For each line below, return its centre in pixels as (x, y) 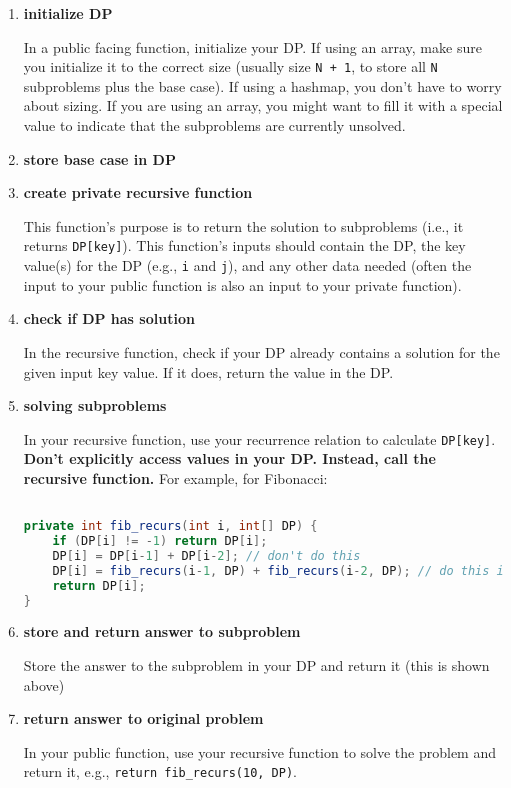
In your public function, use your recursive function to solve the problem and (259, 751)
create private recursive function (138, 192)
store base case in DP (99, 158)
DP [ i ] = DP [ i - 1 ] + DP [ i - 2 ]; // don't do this (206, 555)
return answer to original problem (143, 718)
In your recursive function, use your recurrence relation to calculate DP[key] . (259, 438)
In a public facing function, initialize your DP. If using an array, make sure (252, 46)
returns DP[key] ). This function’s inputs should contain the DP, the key (244, 245)
